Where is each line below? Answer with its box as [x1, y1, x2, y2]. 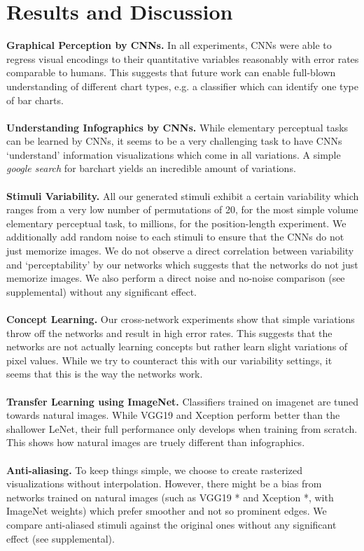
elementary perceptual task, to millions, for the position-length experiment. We [6, 215, 346, 230]
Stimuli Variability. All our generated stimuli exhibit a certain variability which [6, 188, 359, 203]
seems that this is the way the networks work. [6, 366, 203, 381]
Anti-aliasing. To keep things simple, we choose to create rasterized [6, 462, 302, 477]
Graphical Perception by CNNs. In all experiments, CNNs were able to [6, 38, 332, 52]
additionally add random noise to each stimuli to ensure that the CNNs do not [6, 229, 344, 244]
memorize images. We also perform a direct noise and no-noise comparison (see [6, 271, 345, 285]
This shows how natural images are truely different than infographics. [6, 435, 305, 450]
